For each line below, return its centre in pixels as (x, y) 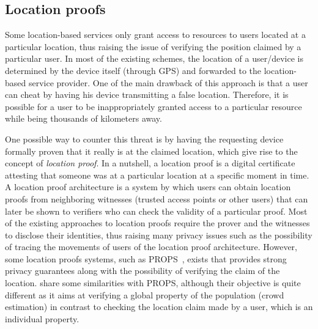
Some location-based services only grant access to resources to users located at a (155, 35)
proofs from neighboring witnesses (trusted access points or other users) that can (157, 198)
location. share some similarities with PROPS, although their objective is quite (153, 283)
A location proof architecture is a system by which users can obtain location (148, 187)
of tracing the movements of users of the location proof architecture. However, (151, 247)
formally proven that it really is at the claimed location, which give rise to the (151, 151)
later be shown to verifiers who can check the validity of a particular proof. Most (156, 211)
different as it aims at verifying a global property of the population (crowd (145, 294)
